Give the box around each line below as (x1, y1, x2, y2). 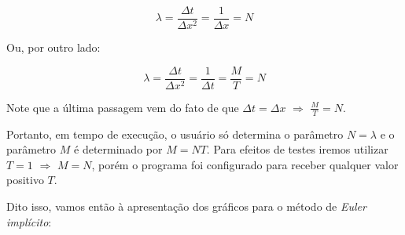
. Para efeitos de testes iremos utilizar (206, 141, 388, 157)
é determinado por (74, 141, 163, 157)
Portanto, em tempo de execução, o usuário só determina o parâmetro (6, 125, 344, 142)
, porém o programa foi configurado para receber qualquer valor (91, 156, 399, 172)
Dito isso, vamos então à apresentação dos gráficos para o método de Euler (6, 197, 366, 214)
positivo (6, 172, 44, 188)
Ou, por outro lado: (6, 39, 101, 56)
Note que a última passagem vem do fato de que (6, 99, 239, 115)
